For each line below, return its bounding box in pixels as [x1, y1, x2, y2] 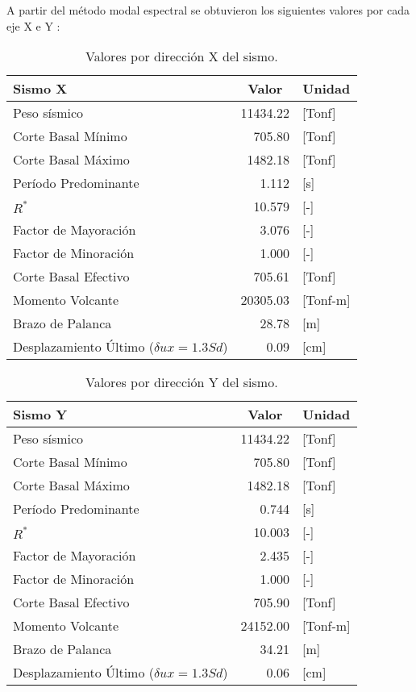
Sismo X [13, 79, 68, 98]
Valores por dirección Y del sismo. [85, 373, 278, 392]
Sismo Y [13, 405, 68, 424]
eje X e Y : [6, 17, 60, 34]
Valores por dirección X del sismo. [85, 47, 278, 66]
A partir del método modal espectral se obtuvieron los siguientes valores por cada [6, 2, 410, 18]
